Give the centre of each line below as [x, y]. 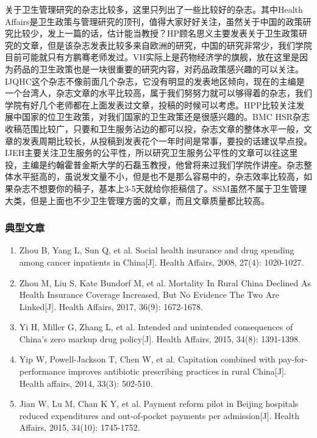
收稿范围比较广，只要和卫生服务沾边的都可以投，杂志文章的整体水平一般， [154, 128]
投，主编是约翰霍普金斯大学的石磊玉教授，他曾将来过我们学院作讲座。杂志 [154, 164]
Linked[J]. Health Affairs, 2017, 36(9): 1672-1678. [111, 306]
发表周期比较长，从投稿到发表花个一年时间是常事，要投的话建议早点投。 [167, 140]
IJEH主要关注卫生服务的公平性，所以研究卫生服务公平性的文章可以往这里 [151, 153]
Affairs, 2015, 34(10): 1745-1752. [80, 427]
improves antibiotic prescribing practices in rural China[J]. [177, 371]
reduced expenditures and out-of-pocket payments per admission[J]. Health [159, 415]
